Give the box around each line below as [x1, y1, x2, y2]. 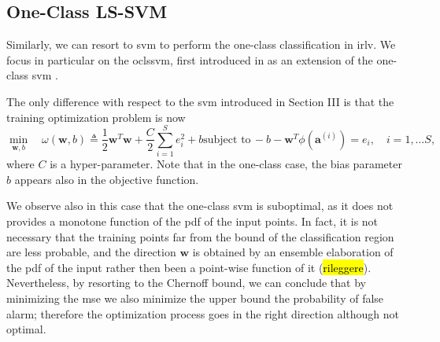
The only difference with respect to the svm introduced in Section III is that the [6, 93, 394, 109]
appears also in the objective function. [14, 171, 199, 187]
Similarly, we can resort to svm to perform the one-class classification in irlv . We [6, 36, 396, 53]
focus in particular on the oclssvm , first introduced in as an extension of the [6, 51, 373, 68]
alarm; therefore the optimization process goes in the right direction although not [6, 305, 400, 322]
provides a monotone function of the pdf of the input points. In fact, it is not [6, 213, 379, 230]
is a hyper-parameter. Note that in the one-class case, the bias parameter [50, 156, 402, 172]
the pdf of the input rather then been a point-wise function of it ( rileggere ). [6, 259, 372, 275]
